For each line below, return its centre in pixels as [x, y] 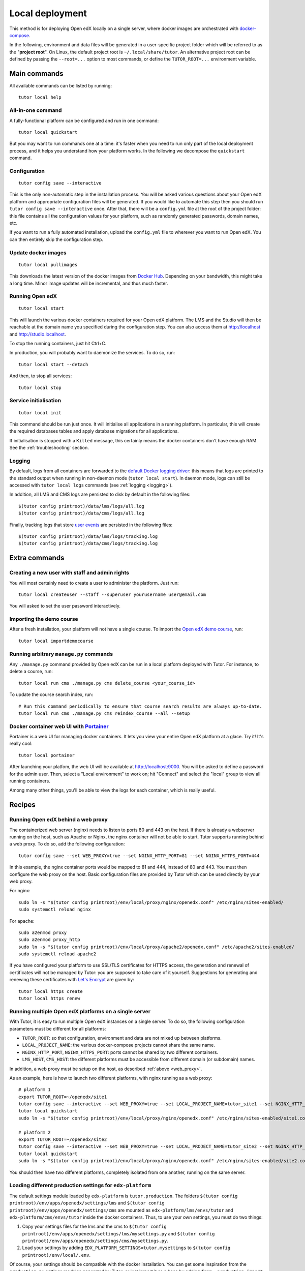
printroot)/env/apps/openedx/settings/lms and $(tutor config [87, 1203]
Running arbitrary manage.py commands [61, 654]
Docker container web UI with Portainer [59, 726]
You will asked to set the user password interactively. [65, 606]
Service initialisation [35, 401]
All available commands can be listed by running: [60, 86]
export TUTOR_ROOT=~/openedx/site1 [63, 1097]
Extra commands [37, 558]
